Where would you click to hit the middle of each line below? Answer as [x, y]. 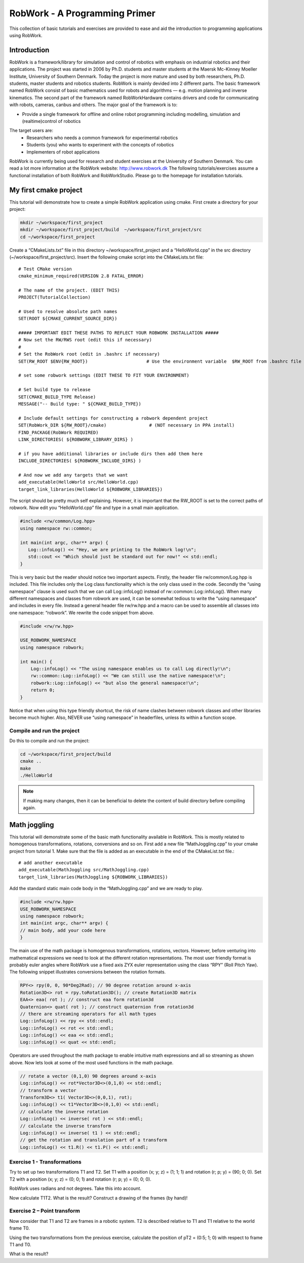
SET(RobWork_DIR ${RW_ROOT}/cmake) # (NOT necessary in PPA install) [127, 425]
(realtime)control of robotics [51, 121]
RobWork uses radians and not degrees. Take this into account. [75, 1188]
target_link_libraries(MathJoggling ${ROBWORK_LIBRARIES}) [93, 877]
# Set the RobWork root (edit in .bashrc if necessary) [89, 354]
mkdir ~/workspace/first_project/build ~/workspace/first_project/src [111, 230]
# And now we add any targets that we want [73, 475]
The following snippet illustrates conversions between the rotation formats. [88, 972]
